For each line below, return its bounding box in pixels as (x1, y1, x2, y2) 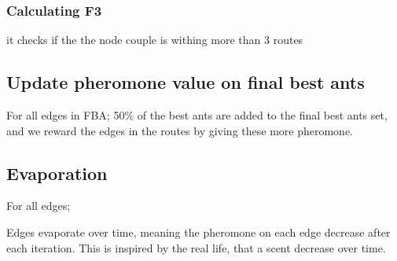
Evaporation (6, 160, 108, 185)
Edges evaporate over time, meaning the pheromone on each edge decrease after (6, 224, 391, 240)
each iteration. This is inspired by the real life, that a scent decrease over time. (6, 239, 386, 255)
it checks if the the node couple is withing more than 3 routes (6, 31, 303, 48)
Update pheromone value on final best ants (6, 70, 365, 94)
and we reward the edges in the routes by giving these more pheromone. (6, 122, 353, 138)
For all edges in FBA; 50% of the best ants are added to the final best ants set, (6, 107, 388, 123)
